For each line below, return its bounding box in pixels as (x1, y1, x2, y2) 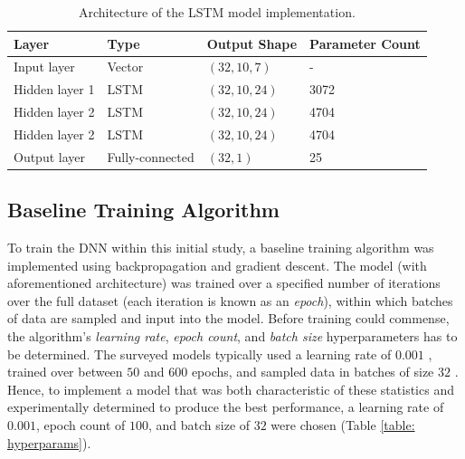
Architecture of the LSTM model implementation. (78, 3, 356, 21)
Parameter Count (309, 33, 421, 53)
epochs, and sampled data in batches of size (191, 362, 434, 381)
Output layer (14, 147, 86, 166)
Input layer (14, 57, 75, 76)
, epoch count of (35, 416, 126, 435)
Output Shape (206, 33, 298, 53)
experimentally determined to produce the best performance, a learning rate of (7, 397, 444, 416)
